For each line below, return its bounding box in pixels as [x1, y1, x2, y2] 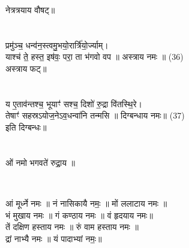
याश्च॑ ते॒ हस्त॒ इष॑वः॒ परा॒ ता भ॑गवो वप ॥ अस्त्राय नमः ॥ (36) [5, 50, 184, 63]
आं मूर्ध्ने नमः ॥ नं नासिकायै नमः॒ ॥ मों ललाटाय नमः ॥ [5, 197, 167, 210]
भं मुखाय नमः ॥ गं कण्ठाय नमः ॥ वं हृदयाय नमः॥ [5, 208, 153, 221]
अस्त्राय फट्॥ [5, 62, 47, 74]
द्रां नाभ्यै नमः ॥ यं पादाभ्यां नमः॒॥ [5, 232, 102, 245]
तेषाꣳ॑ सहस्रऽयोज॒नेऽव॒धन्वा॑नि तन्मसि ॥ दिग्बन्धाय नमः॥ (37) [5, 109, 185, 122]
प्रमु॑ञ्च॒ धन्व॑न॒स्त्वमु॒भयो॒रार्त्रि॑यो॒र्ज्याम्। [5, 38, 109, 51]
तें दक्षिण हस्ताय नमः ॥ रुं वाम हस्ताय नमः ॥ [5, 220, 139, 233]
